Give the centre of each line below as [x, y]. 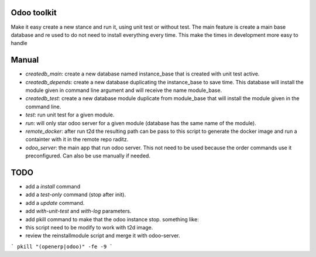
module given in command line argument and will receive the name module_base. [124, 90]
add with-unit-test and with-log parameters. [78, 211]
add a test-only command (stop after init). [75, 195]
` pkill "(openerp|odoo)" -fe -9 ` [62, 246]
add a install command [53, 187]
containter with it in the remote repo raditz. [77, 139]
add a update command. [55, 203]
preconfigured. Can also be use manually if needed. [88, 156]
